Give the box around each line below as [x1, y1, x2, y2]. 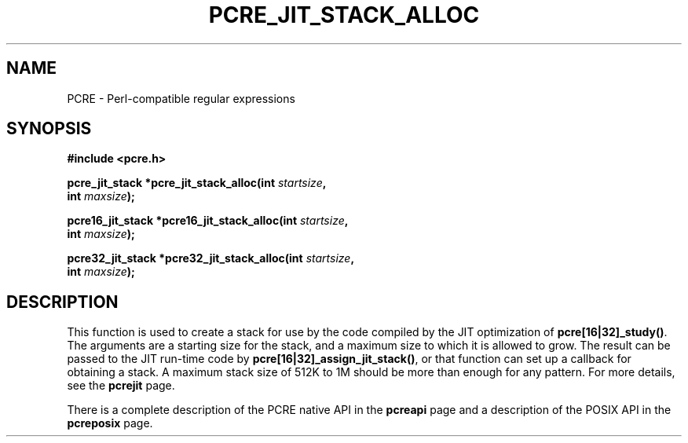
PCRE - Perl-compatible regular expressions [67, 91, 295, 105]
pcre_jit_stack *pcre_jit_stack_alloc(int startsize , [67, 176, 327, 190]
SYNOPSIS [6, 119, 92, 139]
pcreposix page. [67, 416, 153, 430]
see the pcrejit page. [67, 379, 175, 393]
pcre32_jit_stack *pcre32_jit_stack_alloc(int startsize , [67, 251, 355, 265]
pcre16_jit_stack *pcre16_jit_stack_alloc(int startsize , [67, 214, 349, 228]
